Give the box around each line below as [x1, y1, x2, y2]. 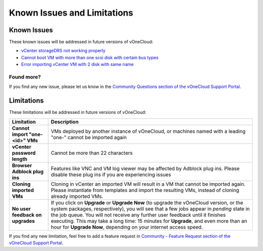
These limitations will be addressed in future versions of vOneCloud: [9, 109, 147, 115]
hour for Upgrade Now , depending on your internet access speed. [51, 224, 203, 230]
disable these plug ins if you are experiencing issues [51, 171, 171, 178]
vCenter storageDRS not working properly [21, 48, 106, 54]
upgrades [12, 217, 35, 224]
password [12, 149, 36, 156]
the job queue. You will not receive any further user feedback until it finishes [51, 211, 226, 218]
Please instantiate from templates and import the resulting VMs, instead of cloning [51, 187, 240, 193]
